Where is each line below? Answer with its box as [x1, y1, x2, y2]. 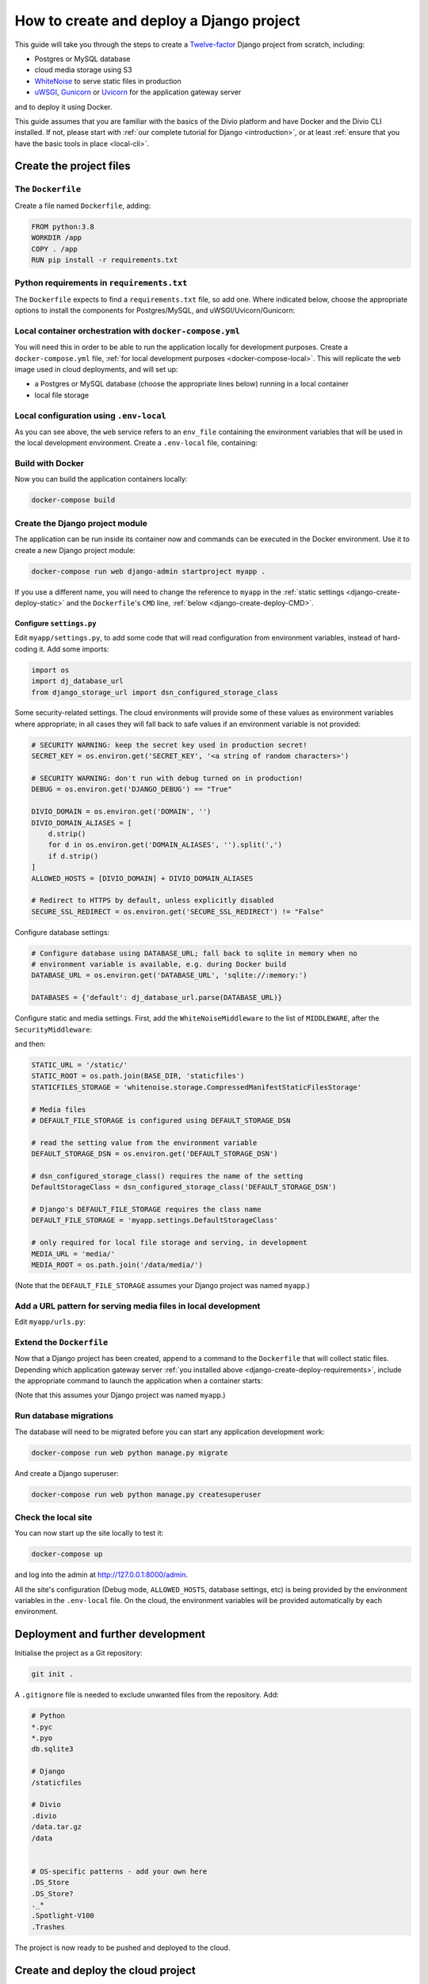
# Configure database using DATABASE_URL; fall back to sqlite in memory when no [31, 948, 358, 958]
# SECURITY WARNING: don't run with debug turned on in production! [31, 774, 304, 783]
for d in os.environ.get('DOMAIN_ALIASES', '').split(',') [48, 840, 283, 849]
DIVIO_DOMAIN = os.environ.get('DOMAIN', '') [31, 807, 212, 817]
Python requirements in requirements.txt [14, 278, 188, 289]
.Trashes [31, 1922, 66, 1932]
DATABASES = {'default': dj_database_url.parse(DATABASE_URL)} [31, 993, 283, 1002]
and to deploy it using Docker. [14, 102, 113, 111]
